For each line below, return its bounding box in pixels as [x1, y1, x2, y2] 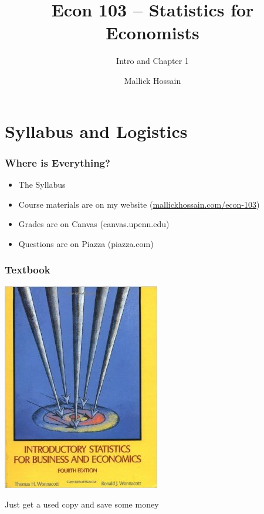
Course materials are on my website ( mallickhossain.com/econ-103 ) [18, 198, 260, 210]
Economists [106, 21, 199, 45]
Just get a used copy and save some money [5, 498, 159, 510]
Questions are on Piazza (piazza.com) [18, 237, 154, 249]
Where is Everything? [5, 155, 110, 170]
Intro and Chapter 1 [116, 55, 189, 67]
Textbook [5, 262, 50, 277]
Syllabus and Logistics [5, 119, 188, 143]
